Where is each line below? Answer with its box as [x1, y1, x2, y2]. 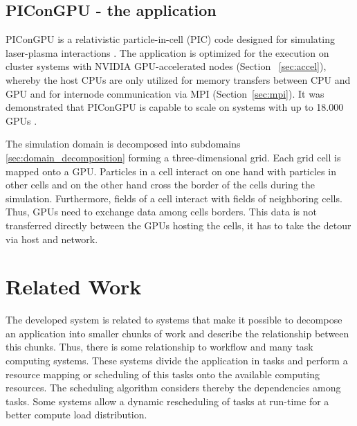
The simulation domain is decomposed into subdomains [6, 136, 241, 151]
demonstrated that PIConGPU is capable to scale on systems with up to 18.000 [6, 100, 344, 114]
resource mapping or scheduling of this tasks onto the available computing [6, 366, 320, 381]
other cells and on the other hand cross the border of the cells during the [6, 177, 315, 192]
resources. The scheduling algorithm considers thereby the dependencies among [6, 380, 341, 395]
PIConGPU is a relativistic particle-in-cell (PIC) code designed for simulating [6, 32, 335, 46]
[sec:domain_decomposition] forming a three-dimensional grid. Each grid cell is [6, 150, 341, 164]
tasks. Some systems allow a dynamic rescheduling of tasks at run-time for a [6, 393, 329, 408]
